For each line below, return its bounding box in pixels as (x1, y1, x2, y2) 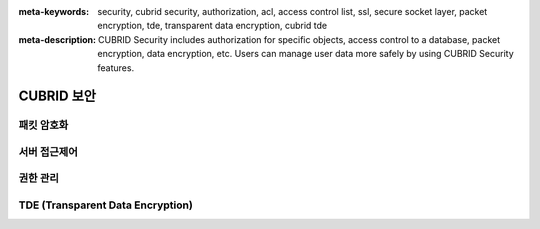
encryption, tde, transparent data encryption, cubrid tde (97, 20, 328, 32)
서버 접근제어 (18, 145, 79, 159)
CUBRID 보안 (18, 88, 97, 105)
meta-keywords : (18, 6, 90, 17)
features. (97, 61, 135, 74)
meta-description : (18, 33, 97, 45)
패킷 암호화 (18, 118, 69, 132)
